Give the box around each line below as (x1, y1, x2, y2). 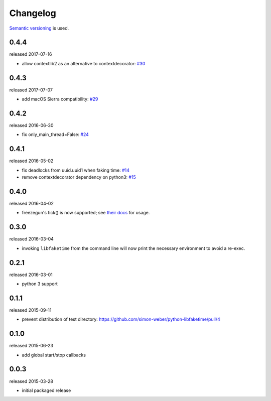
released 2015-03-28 (9, 378, 54, 384)
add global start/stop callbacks (22, 352, 86, 358)
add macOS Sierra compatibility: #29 (22, 96, 98, 102)
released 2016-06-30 (9, 122, 54, 128)
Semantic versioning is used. (9, 25, 69, 31)
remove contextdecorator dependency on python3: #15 (22, 174, 137, 180)
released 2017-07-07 (9, 87, 53, 93)
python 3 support (22, 281, 58, 287)
